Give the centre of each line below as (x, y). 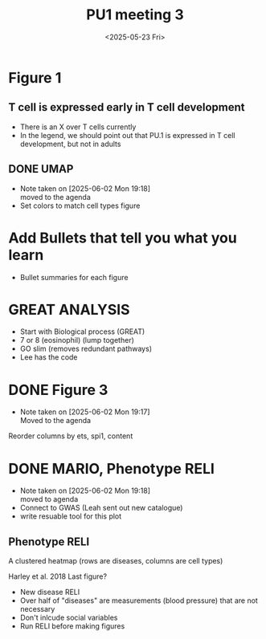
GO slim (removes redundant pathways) (86, 349)
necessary (37, 609)
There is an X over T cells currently (78, 127)
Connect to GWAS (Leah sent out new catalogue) (101, 508)
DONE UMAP (41, 169)
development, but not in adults (70, 144)
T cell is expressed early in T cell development (127, 107)
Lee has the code (49, 357)
